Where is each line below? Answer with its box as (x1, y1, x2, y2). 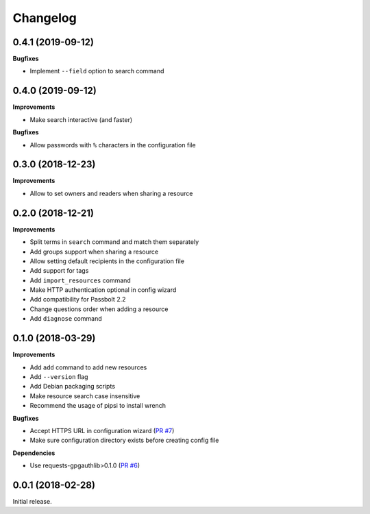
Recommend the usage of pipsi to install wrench (29, 402, 166, 410)
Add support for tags (29, 267, 89, 275)
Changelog (12, 10, 77, 25)
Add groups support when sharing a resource (29, 247, 159, 256)
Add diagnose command (29, 315, 102, 323)
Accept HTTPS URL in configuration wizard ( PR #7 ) (29, 426, 175, 435)
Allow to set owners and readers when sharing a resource (29, 189, 193, 197)
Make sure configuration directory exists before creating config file (29, 436, 219, 445)
